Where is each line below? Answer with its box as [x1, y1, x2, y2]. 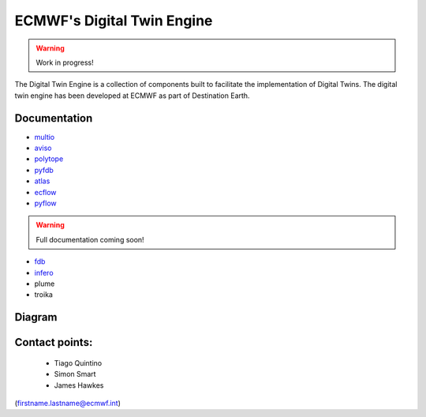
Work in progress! [35, 58, 94, 67]
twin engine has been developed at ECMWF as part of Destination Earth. [14, 91, 250, 100]
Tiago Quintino [54, 358, 103, 367]
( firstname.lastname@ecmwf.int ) [14, 398, 121, 408]
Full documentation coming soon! [35, 235, 145, 244]
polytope [34, 154, 64, 163]
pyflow [34, 198, 57, 208]
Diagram [14, 310, 58, 324]
